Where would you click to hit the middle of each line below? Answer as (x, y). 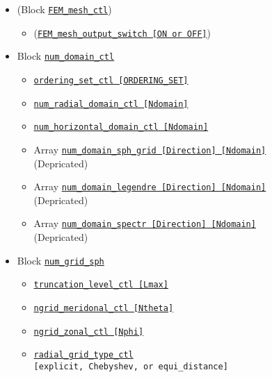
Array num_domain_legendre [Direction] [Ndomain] (150, 186)
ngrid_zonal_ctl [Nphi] (89, 332)
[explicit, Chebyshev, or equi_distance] (131, 366)
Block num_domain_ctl (66, 56)
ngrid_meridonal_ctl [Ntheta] (104, 308)
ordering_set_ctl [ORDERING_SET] (111, 80)
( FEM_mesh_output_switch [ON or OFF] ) (122, 32)
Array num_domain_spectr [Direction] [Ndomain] (145, 223)
